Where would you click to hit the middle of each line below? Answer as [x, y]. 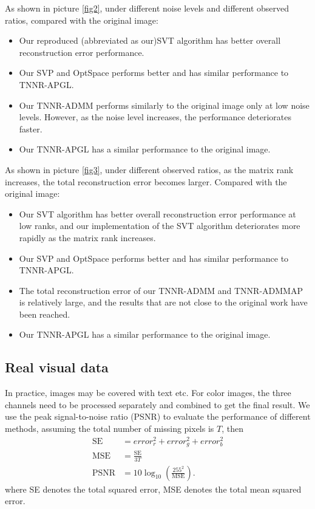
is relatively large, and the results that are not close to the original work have [163, 302]
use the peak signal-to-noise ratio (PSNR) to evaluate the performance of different [158, 416]
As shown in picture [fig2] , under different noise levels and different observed [147, 8]
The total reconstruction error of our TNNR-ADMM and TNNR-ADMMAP [161, 290]
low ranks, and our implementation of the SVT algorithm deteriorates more [160, 226]
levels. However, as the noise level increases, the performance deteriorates [155, 117]
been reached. [45, 314]
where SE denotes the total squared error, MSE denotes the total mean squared [153, 489]
